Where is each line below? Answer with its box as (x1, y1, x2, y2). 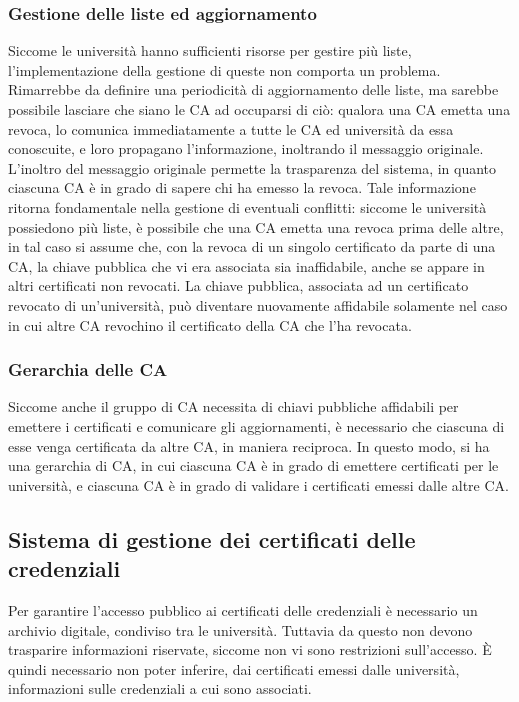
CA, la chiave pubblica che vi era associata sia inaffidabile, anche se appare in (8, 255, 485, 276)
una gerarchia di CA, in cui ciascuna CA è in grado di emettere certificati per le (8, 455, 499, 476)
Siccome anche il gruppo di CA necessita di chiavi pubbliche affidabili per (8, 396, 459, 417)
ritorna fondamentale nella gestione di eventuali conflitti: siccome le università (8, 196, 487, 217)
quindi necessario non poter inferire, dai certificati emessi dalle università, (8, 658, 460, 679)
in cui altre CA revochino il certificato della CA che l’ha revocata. (8, 314, 412, 335)
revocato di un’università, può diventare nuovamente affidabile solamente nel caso (8, 294, 508, 315)
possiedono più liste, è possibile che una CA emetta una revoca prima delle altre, (8, 216, 504, 237)
